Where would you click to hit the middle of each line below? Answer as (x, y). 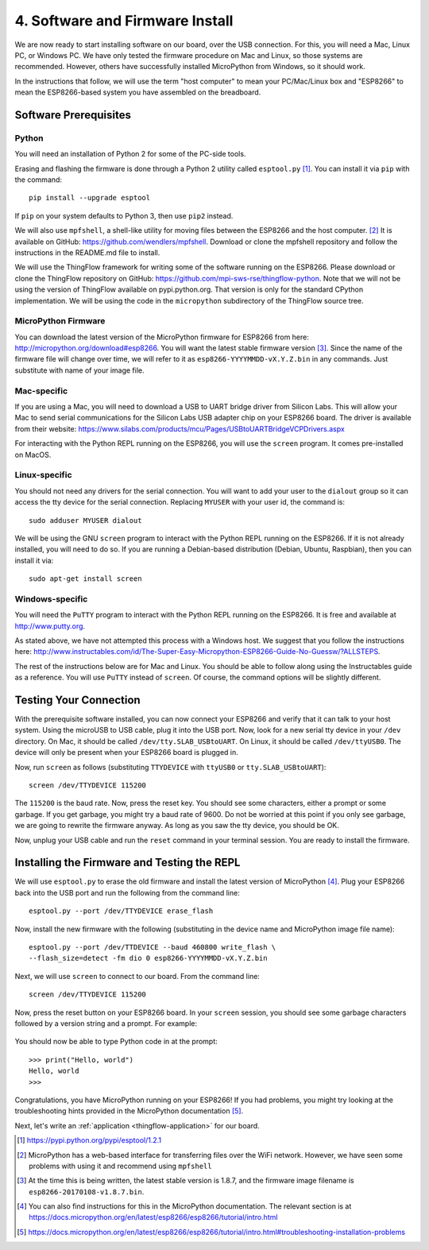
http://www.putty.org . (50, 626)
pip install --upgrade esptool (90, 198)
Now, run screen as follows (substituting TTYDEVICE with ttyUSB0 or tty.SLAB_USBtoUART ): (170, 767)
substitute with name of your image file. (79, 370)
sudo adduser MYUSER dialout (85, 520)
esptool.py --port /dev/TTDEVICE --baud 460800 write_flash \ (153, 947)
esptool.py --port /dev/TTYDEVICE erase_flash (121, 911)
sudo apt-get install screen (85, 579)
